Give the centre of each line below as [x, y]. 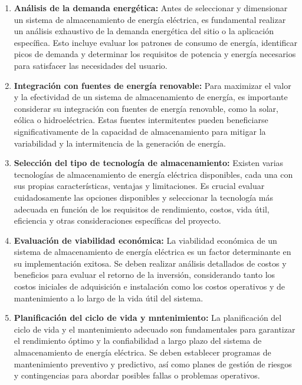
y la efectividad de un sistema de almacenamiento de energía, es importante [151, 97]
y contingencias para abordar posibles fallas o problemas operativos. [137, 375]
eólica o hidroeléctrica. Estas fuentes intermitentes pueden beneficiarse [141, 120]
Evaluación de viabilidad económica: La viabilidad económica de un [145, 240]
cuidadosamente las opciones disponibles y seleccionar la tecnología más [144, 197]
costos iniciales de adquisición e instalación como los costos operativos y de [149, 286]
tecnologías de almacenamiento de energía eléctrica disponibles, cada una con [153, 174]
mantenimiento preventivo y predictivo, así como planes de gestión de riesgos [153, 364]
